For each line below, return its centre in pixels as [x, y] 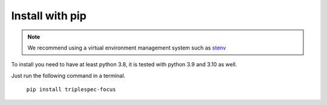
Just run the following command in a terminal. [68, 75]
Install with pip [49, 16]
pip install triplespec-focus [71, 90]
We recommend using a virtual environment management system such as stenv [127, 48]
